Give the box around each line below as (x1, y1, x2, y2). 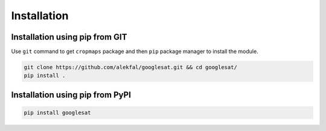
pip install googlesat (24, 109, 91, 117)
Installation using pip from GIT (11, 32, 127, 42)
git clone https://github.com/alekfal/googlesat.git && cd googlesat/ (24, 64, 238, 71)
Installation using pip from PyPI (11, 90, 131, 100)
